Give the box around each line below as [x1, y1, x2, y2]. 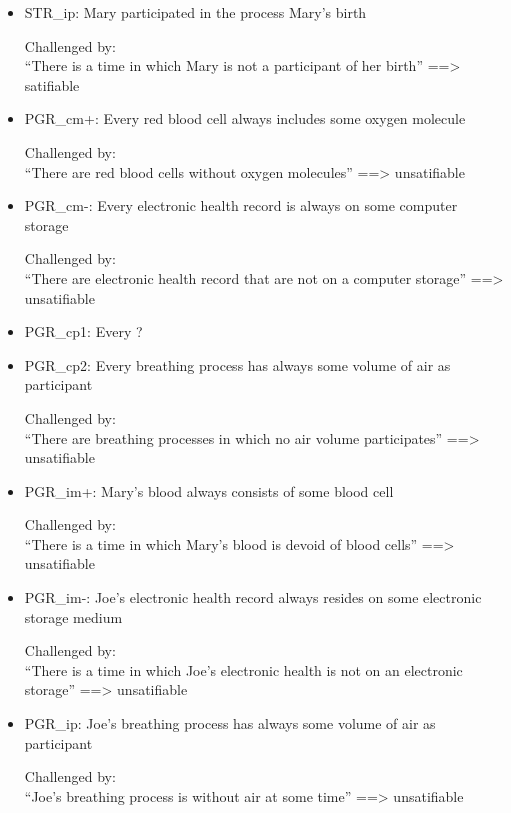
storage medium [24, 606, 123, 627]
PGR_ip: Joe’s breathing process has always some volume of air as [24, 713, 436, 734]
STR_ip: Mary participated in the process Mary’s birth [24, 2, 367, 22]
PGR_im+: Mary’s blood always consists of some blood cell [24, 480, 394, 501]
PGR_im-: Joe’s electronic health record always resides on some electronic [24, 587, 482, 608]
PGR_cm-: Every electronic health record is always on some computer [24, 195, 458, 216]
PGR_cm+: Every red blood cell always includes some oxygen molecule [24, 108, 466, 129]
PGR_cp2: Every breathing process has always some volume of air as [24, 354, 451, 375]
